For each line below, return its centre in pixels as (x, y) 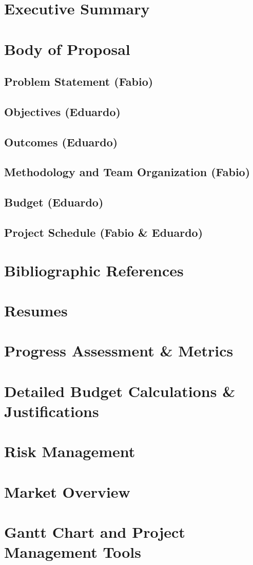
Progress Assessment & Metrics (119, 351)
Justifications (52, 411)
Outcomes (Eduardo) (61, 142)
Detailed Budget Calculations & (120, 391)
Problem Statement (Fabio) (79, 81)
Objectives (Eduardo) (62, 111)
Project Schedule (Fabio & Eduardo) (104, 232)
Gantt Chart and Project (95, 532)
